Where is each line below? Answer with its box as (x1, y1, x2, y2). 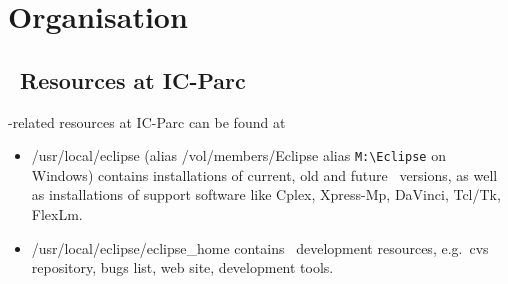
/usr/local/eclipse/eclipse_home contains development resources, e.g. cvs (31, 237, 489, 258)
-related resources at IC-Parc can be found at (8, 111, 286, 132)
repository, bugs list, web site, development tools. (31, 257, 334, 278)
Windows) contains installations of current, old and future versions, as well (31, 164, 498, 185)
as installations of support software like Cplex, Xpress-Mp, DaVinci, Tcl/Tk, (31, 184, 501, 205)
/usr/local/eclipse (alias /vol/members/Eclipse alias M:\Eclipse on (31, 145, 446, 166)
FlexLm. (31, 204, 83, 225)
